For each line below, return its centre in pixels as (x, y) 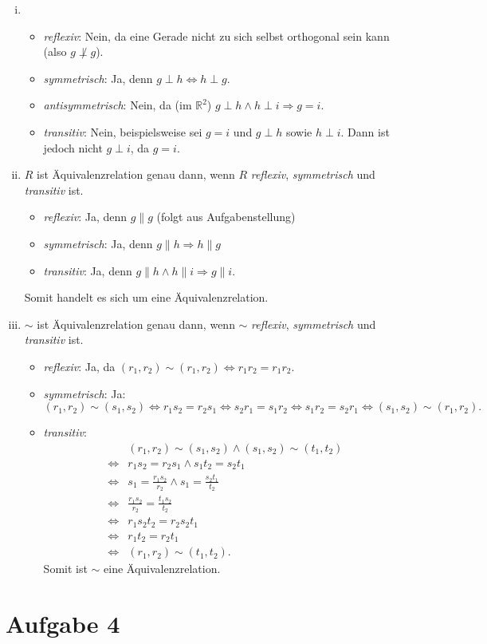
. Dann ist (365, 131)
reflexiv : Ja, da (79, 366)
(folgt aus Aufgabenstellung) (226, 217)
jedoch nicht (73, 147)
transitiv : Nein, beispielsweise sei (123, 131)
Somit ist (65, 569)
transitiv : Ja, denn (88, 270)
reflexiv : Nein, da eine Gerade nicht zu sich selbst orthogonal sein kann (216, 36)
